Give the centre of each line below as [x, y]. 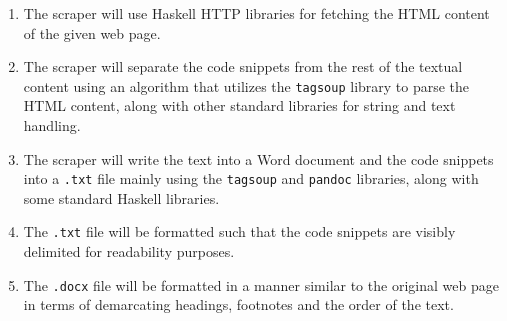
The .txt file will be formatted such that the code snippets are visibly [239, 231]
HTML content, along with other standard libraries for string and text [239, 105]
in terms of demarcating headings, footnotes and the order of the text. [238, 304]
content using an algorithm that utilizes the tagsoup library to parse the [246, 85]
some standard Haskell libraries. [121, 197]
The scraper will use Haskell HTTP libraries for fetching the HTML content [256, 13]
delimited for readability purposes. [129, 251]
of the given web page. [92, 32]
